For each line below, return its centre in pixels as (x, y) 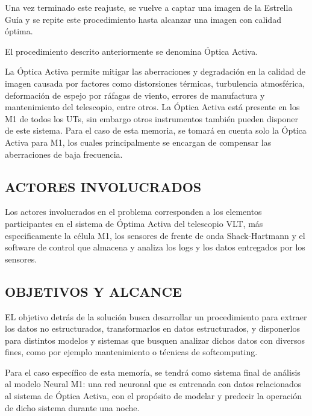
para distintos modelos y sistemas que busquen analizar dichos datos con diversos (155, 340)
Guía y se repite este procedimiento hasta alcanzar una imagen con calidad (143, 19)
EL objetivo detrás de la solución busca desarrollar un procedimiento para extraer (156, 316)
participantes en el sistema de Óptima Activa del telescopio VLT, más (134, 223)
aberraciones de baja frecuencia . (64, 154)
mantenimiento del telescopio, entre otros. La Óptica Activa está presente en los (152, 107)
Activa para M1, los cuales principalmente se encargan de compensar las (138, 142)
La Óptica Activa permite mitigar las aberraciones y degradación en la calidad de (155, 71)
